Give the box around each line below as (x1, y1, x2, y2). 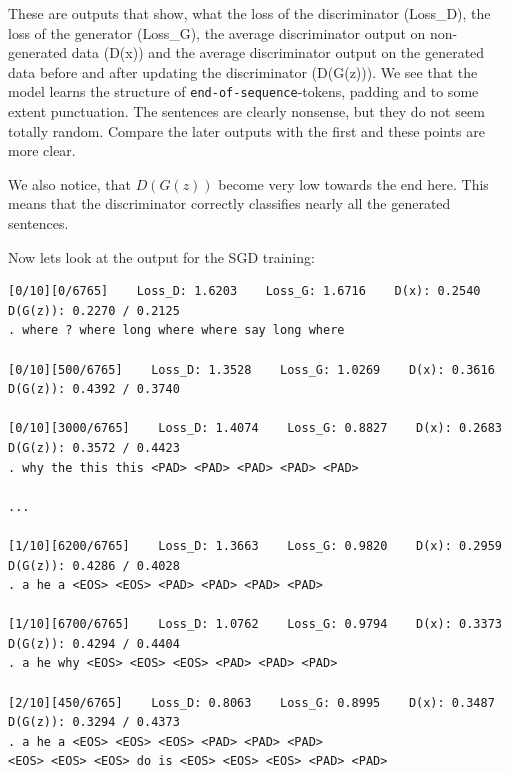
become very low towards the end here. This (218, 173, 489, 194)
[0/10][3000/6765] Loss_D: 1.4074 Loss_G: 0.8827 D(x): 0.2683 (8, 421, 502, 436)
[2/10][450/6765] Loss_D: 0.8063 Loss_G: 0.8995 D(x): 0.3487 (8, 695, 495, 710)
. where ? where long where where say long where (8, 323, 345, 338)
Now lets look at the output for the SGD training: (8, 246, 315, 267)
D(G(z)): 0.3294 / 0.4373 (8, 715, 180, 730)
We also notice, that (8, 173, 131, 194)
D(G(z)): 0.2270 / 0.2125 (8, 303, 180, 318)
